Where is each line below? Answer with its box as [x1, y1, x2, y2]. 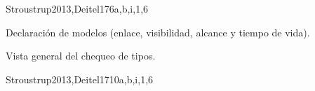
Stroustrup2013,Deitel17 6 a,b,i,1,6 [6, 1, 149, 15]
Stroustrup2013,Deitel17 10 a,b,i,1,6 [6, 71, 154, 86]
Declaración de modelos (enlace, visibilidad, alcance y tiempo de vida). [6, 24, 310, 39]
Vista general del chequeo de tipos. [6, 48, 156, 63]
